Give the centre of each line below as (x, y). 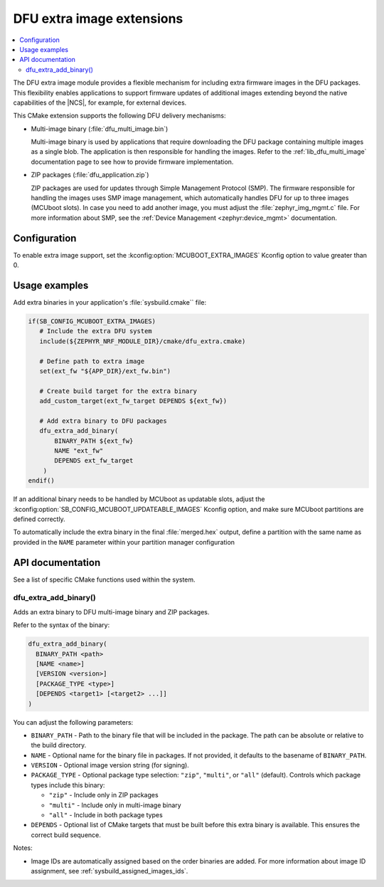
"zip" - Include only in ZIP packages (104, 795)
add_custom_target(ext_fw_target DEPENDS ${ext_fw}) (133, 401)
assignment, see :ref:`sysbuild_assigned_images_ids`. (110, 871)
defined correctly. (39, 519)
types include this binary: (68, 785)
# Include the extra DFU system (96, 331)
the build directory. (59, 745)
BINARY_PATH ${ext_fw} (94, 441)
